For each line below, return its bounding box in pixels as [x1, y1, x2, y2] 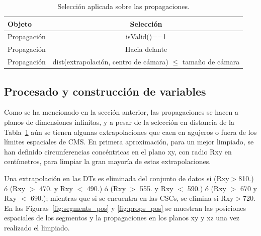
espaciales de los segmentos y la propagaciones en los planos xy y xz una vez [4, 212, 240, 223]
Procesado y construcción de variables [4, 83, 206, 99]
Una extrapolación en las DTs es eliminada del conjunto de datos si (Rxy [4, 173, 229, 183]
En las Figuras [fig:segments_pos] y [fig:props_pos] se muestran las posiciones [4, 202, 246, 213]
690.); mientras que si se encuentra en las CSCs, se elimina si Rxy [31, 193, 234, 203]
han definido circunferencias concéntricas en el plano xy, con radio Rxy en [4, 146, 232, 156]
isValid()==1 [126, 31, 166, 42]
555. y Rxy [140, 183, 173, 193]
